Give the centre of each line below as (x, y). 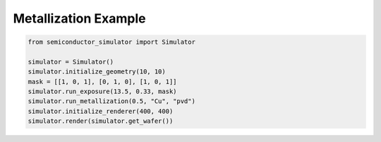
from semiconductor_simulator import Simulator (111, 42)
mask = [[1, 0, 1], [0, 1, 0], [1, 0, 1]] (102, 82)
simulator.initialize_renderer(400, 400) (101, 111)
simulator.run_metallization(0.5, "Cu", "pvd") (111, 101)
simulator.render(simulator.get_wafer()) (101, 121)
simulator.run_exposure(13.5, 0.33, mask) (102, 91)
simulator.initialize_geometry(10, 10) (97, 72)
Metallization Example (79, 18)
